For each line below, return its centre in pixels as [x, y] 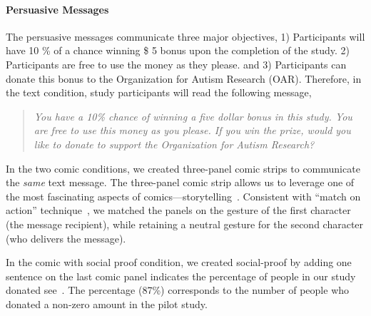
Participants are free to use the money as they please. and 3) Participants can [176, 64]
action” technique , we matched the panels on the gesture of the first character [178, 210]
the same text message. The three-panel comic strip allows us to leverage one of [180, 182]
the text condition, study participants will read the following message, [159, 92]
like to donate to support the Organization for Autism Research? [174, 144]
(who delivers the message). [66, 238]
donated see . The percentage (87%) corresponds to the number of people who [178, 290]
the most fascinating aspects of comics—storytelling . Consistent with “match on [183, 196]
